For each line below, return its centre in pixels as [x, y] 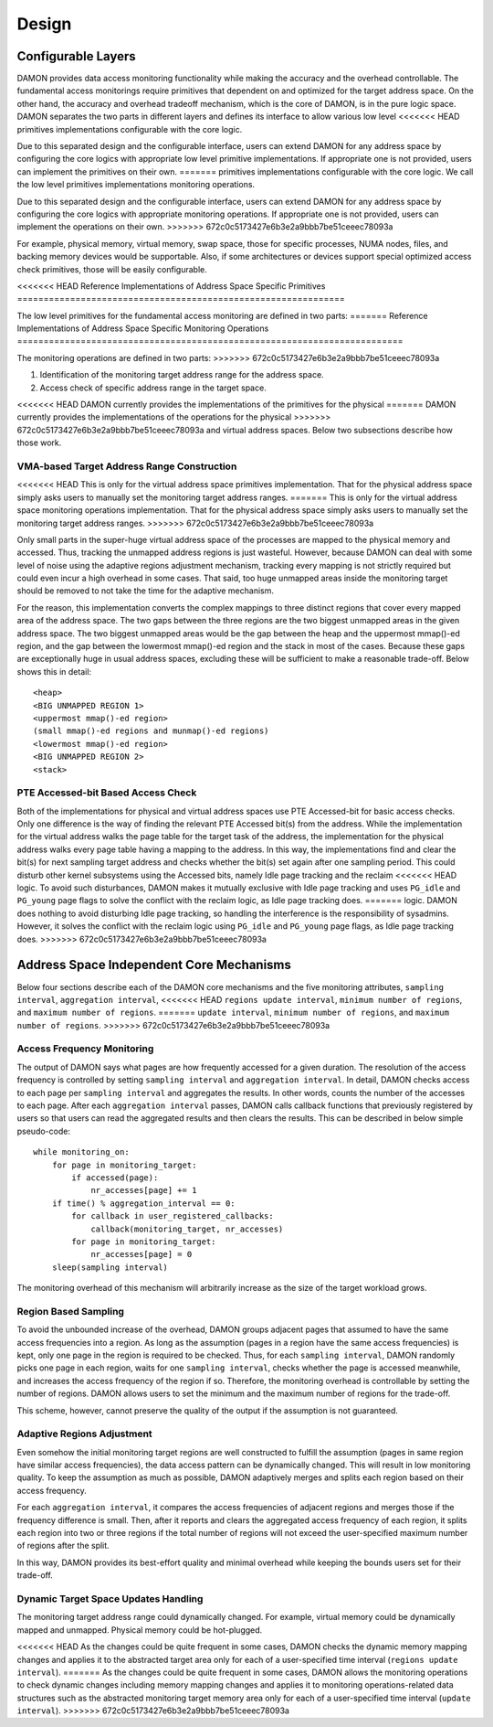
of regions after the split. [63, 1546]
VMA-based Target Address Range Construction [127, 466]
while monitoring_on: [81, 1152]
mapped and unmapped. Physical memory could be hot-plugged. [140, 1630]
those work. [39, 442]
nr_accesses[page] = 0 [142, 1254]
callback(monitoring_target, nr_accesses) [187, 1229]
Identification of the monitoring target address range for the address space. [182, 375]
